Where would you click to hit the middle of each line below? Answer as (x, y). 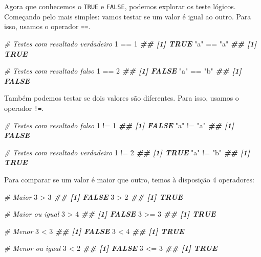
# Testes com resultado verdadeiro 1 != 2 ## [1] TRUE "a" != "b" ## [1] (127, 152)
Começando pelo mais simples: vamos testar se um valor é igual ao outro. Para (128, 16)
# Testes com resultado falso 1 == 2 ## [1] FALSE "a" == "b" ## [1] (123, 71)
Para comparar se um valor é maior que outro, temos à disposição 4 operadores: (129, 179)
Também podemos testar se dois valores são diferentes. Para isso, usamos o (122, 98)
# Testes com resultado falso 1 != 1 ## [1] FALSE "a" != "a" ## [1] (119, 125)
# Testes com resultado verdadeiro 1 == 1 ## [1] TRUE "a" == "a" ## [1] (130, 43)
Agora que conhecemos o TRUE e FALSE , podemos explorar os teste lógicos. (120, 6)
